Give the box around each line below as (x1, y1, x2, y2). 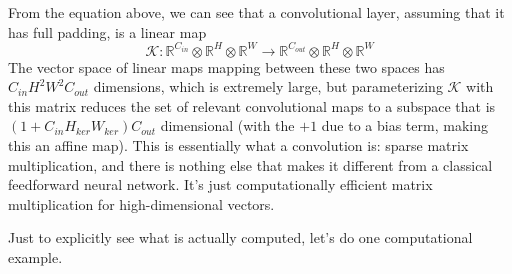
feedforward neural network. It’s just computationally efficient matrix (8, 174, 433, 195)
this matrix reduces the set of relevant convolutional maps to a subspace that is (8, 95, 496, 116)
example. (8, 247, 63, 268)
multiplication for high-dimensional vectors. (8, 193, 275, 214)
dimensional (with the (160, 115, 295, 136)
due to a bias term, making (321, 115, 488, 136)
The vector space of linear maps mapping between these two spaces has (8, 56, 445, 77)
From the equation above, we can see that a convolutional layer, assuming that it (8, 2, 505, 22)
